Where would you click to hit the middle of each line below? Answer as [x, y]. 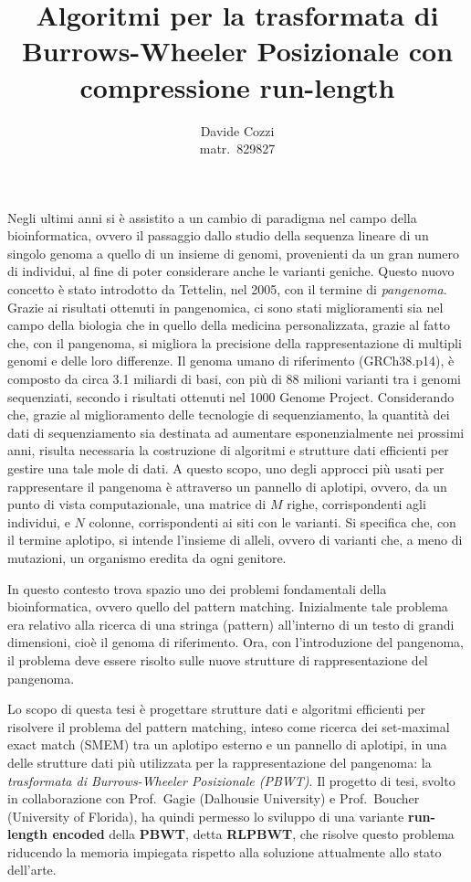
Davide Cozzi [237, 130]
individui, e [39, 521]
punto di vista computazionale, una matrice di [137, 504]
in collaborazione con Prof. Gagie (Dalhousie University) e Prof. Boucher [214, 798]
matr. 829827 [237, 149]
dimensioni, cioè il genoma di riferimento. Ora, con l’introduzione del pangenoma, [235, 642]
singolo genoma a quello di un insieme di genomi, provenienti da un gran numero [233, 253]
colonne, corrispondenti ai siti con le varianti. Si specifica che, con [272, 521]
